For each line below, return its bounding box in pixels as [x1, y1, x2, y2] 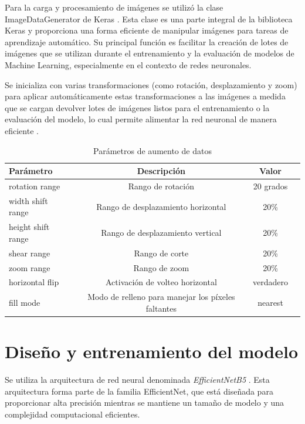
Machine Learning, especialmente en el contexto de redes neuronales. [5, 58, 252, 71]
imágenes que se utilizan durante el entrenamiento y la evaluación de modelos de [5, 47, 294, 59]
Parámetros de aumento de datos [93, 144, 212, 156]
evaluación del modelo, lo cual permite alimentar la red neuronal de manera [5, 113, 277, 125]
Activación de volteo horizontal [105, 276, 217, 288]
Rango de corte [134, 246, 189, 259]
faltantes [145, 302, 177, 314]
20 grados [253, 179, 288, 192]
